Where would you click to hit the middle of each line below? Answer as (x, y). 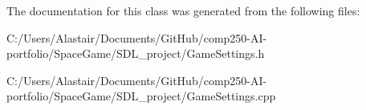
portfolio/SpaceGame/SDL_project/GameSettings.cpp (141, 96)
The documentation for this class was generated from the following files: (183, 10)
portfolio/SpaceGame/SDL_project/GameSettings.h (136, 53)
